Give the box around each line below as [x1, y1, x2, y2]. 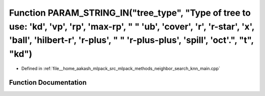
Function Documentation [9, 78, 87, 87]
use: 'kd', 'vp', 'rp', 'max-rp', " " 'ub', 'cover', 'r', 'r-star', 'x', [9, 21, 255, 32]
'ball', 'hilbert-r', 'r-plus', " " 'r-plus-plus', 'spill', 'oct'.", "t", [9, 35, 254, 46]
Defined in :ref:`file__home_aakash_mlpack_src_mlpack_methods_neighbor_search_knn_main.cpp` [21, 65, 220, 71]
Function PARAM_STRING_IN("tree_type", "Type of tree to [9, 7, 251, 18]
